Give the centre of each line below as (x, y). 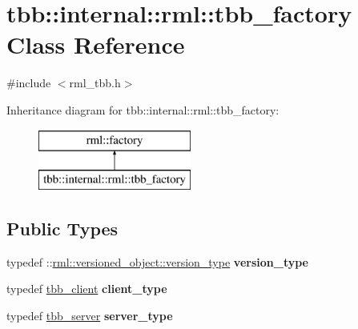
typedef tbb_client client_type (87, 289)
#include (29, 83)
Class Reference (96, 44)
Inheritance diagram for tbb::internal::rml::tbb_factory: (143, 109)
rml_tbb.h (95, 83)
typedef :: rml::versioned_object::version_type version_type (157, 261)
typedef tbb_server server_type (90, 316)
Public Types (62, 229)
